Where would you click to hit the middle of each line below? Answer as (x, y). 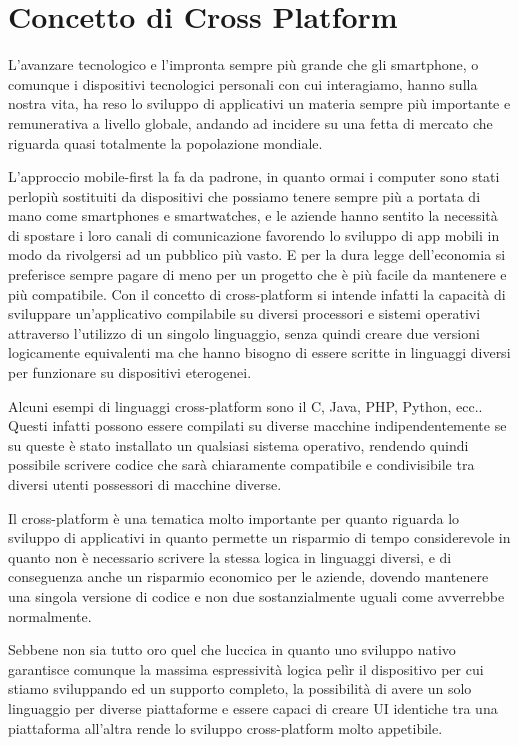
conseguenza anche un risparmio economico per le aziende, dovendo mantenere (248, 576)
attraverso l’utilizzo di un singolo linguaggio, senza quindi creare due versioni (244, 332)
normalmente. (50, 615)
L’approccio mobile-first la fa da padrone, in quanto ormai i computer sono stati (254, 176)
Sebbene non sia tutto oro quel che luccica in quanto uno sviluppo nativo (232, 649)
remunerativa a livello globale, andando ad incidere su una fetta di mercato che (250, 122)
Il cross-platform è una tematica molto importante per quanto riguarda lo (234, 517)
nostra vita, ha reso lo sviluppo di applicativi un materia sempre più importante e (259, 103)
